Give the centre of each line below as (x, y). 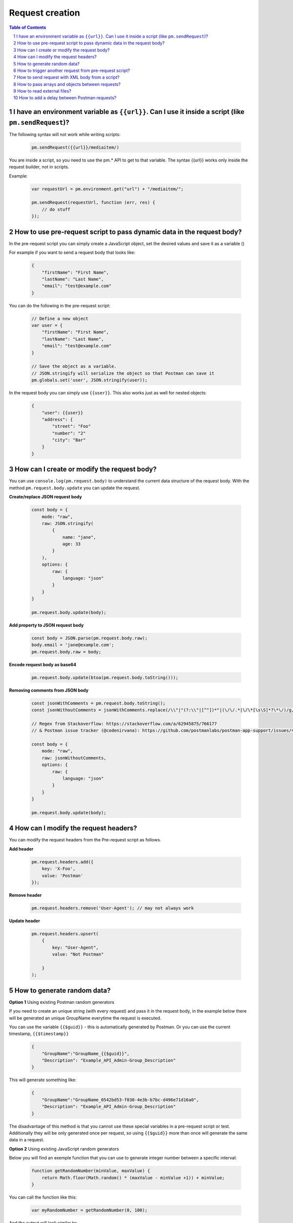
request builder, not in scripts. (39, 167)
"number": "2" (69, 433)
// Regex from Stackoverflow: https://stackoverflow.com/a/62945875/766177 (124, 724)
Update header (24, 921)
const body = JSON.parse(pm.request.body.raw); (89, 638)
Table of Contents (28, 27)
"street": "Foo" (72, 426)
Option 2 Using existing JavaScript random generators (64, 1149)
